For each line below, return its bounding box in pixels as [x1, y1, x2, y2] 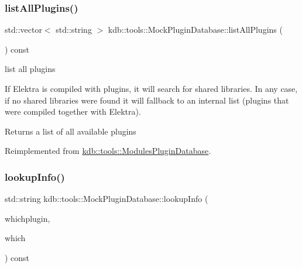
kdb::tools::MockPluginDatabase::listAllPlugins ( [108, 23, 283, 36]
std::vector [5, 23, 42, 36]
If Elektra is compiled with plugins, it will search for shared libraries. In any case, [5, 83, 298, 94]
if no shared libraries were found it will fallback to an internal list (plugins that [5, 94, 289, 106]
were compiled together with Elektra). [5, 105, 141, 118]
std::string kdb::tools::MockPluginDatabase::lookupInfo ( [5, 193, 208, 205]
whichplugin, [5, 212, 50, 224]
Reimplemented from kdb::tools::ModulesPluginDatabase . [5, 145, 211, 157]
